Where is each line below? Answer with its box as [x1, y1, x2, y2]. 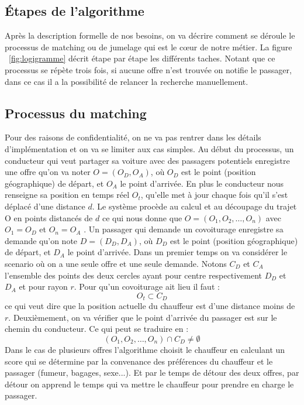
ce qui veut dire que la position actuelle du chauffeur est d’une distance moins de [5, 300, 295, 312]
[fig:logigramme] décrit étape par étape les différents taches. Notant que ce [9, 52, 275, 64]
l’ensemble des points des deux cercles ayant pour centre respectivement [5, 269, 262, 281]
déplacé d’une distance [5, 200, 85, 212]
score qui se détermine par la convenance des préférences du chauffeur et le [5, 355, 273, 367]
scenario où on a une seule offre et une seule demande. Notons [5, 257, 227, 269]
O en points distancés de [5, 211, 93, 224]
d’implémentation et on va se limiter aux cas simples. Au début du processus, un [5, 142, 294, 155]
